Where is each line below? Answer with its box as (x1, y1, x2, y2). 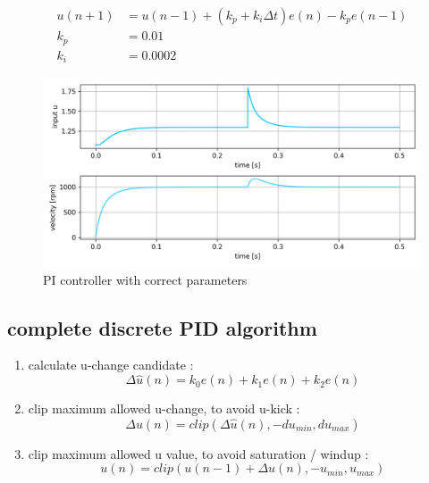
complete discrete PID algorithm (7, 313, 317, 341)
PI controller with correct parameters (43, 270, 248, 288)
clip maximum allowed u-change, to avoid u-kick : (28, 399, 300, 418)
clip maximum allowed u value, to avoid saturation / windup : (28, 444, 369, 462)
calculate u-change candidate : (28, 355, 194, 374)
